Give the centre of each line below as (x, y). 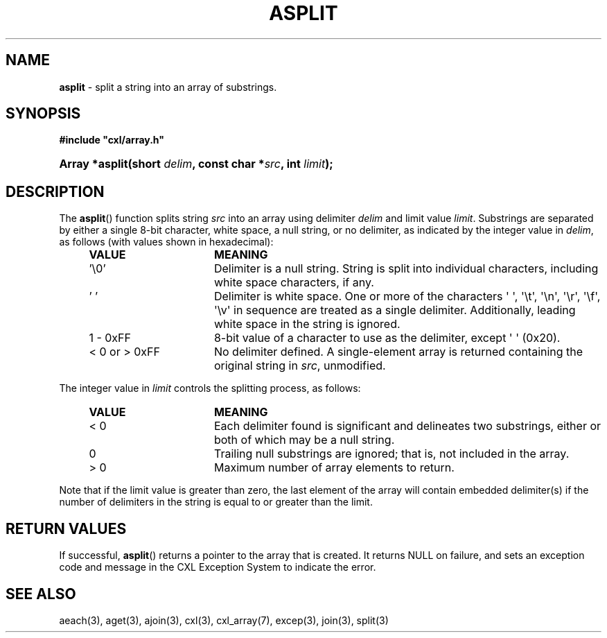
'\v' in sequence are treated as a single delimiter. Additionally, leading (395, 310)
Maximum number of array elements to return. (334, 468)
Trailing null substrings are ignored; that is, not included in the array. (392, 454)
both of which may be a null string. (304, 440)
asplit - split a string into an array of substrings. (168, 87)
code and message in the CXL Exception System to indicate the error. (218, 567)
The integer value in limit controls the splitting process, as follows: (210, 388)
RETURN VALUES (66, 528)
